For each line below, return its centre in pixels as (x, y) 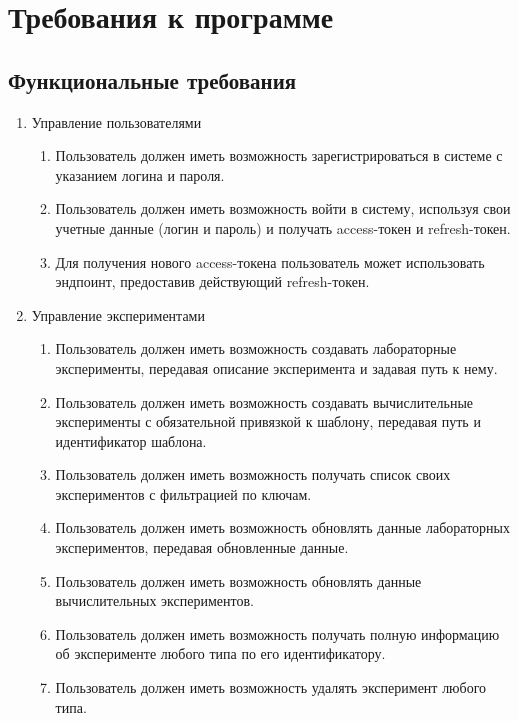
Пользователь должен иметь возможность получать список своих (253, 474)
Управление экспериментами (118, 314)
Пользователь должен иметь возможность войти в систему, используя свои (283, 208)
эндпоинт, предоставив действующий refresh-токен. (212, 281)
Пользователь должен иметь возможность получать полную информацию (277, 633)
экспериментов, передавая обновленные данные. (202, 547)
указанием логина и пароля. (140, 174)
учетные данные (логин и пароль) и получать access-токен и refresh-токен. (283, 227)
